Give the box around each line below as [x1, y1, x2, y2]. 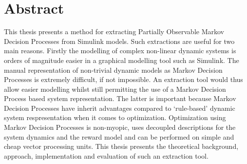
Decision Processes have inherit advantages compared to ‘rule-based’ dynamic [4, 102, 235, 113]
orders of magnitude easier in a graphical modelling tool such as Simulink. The [4, 55, 239, 65]
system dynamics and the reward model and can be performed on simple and [4, 131, 234, 142]
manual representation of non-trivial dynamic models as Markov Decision [4, 64, 223, 75]
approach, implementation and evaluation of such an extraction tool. [4, 150, 209, 161]
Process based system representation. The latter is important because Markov [4, 93, 236, 103]
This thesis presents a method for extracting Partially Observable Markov [4, 26, 225, 37]
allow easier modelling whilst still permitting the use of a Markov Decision [4, 83, 226, 94]
